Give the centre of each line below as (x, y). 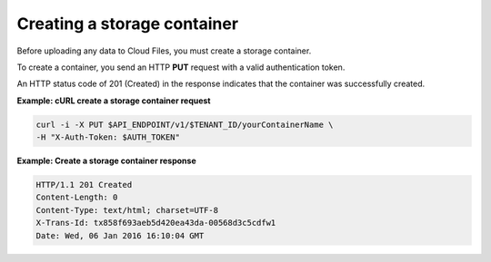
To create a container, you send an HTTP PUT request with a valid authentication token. (181, 67)
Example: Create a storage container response (106, 161)
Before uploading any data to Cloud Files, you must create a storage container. (164, 51)
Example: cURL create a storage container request (114, 101)
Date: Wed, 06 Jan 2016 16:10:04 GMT (120, 235)
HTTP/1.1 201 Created (84, 185)
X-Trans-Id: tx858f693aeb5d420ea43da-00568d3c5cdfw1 (156, 223)
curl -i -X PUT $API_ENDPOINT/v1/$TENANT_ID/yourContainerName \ (185, 124)
